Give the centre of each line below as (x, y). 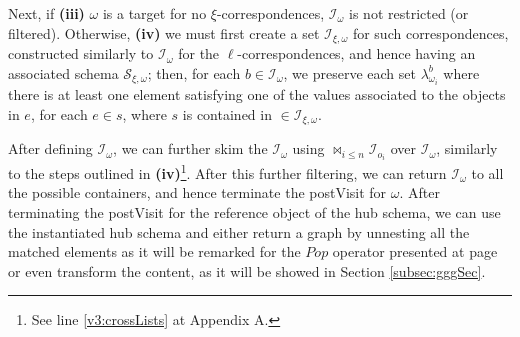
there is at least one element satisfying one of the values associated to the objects (257, 94)
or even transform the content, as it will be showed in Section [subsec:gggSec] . (247, 270)
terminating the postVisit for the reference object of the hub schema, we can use (254, 212)
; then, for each (194, 72)
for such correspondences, (430, 32)
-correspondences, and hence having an (356, 53)
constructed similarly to (81, 53)
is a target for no (154, 13)
